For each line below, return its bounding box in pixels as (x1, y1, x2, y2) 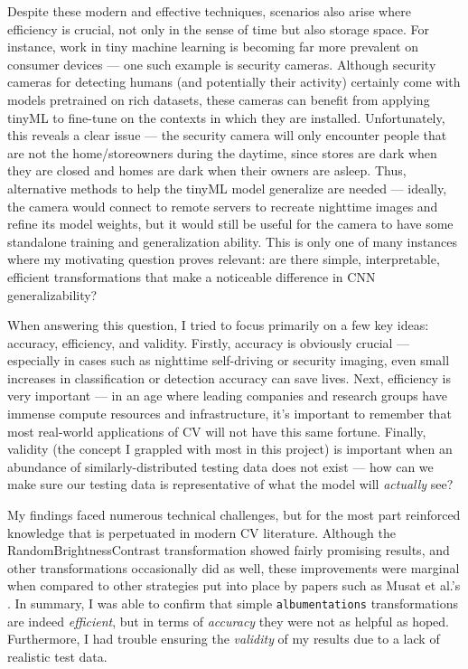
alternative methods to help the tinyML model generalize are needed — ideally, (7, 178, 447, 197)
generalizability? (7, 285, 98, 304)
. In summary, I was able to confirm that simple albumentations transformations (7, 594, 458, 612)
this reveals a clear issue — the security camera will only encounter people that (7, 126, 447, 145)
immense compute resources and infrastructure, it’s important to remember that (7, 404, 452, 423)
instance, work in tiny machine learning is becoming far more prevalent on (7, 37, 418, 56)
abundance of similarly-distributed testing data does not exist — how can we (7, 457, 434, 476)
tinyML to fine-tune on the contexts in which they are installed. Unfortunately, (7, 108, 445, 127)
